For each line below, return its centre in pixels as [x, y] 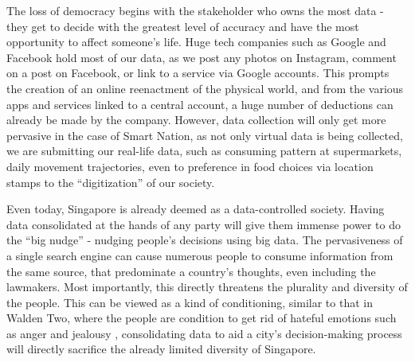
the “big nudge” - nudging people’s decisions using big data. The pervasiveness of [205, 240]
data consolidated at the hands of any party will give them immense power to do [204, 224]
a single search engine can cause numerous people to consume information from [200, 255]
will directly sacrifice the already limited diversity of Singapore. [161, 349]
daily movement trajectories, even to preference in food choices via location [190, 166]
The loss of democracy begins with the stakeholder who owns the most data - [195, 10]
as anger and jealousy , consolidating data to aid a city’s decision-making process [204, 333]
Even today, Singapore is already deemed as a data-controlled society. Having [196, 209]
